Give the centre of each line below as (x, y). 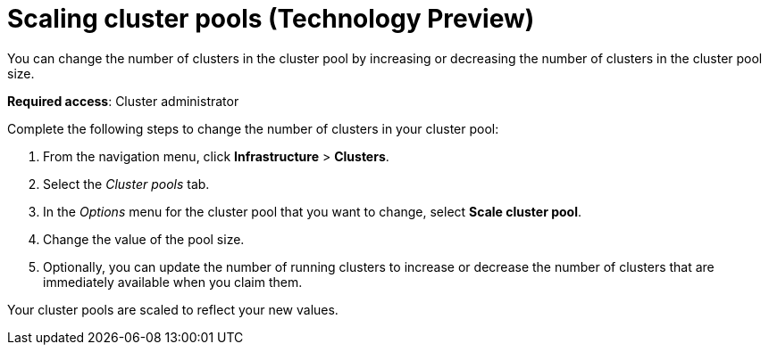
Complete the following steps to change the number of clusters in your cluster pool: (253, 128)
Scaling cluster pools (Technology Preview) (271, 19)
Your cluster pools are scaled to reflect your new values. (173, 309)
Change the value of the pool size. (144, 239)
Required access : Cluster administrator (123, 101)
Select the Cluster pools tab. (126, 184)
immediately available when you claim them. (173, 282)
